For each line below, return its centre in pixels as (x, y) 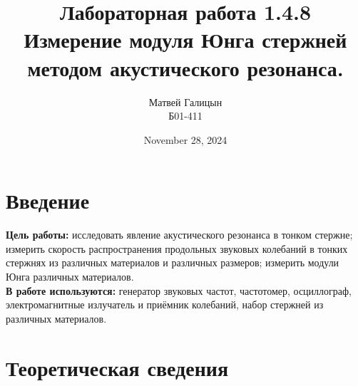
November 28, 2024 (185, 139)
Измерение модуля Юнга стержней (185, 40)
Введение (48, 200)
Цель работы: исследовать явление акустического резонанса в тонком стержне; (179, 235)
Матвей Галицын (185, 101)
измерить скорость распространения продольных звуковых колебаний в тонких (177, 248)
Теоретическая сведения (117, 367)
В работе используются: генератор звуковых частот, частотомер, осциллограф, (179, 290)
